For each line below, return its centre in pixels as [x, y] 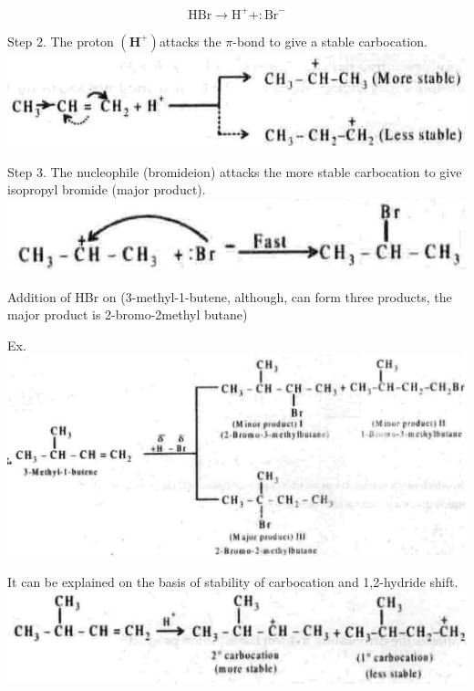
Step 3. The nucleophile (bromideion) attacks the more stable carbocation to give [235, 171]
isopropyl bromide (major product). [107, 189]
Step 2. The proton [61, 41]
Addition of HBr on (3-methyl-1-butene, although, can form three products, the [230, 296]
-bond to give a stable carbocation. [330, 41]
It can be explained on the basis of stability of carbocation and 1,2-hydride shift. [233, 582]
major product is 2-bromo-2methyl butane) [128, 314]
